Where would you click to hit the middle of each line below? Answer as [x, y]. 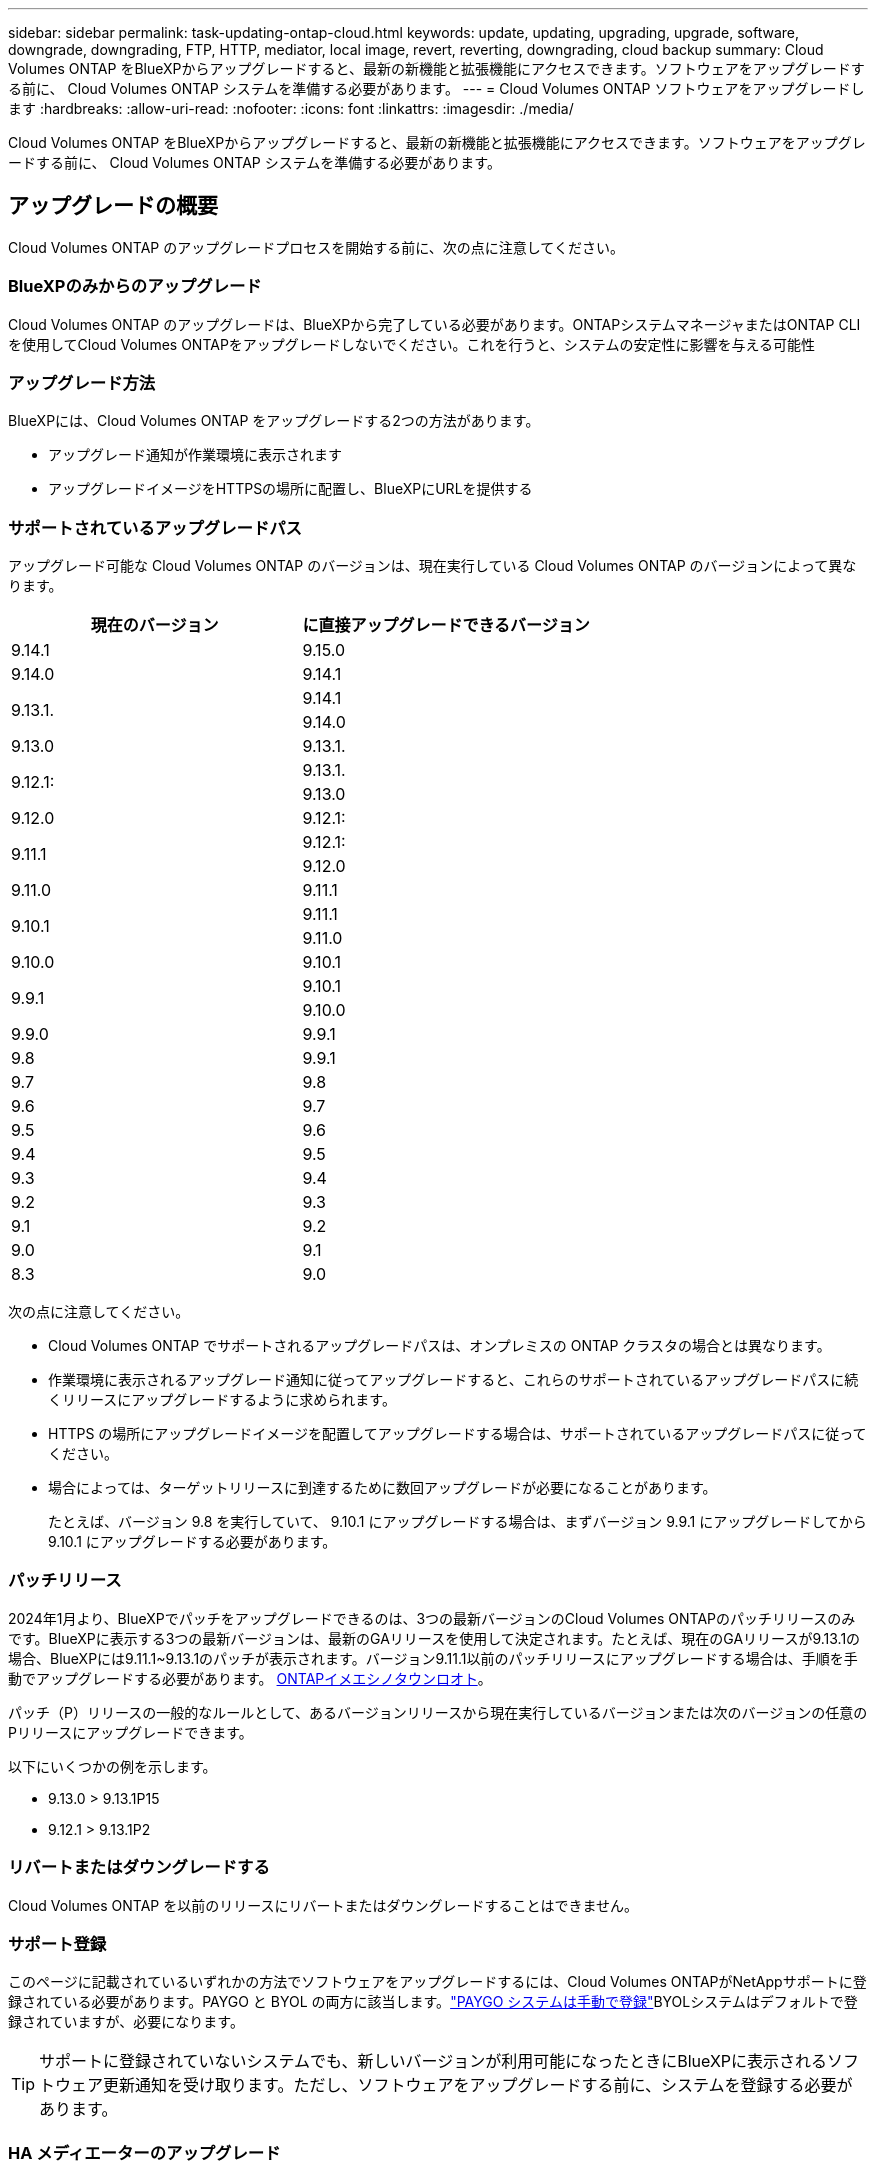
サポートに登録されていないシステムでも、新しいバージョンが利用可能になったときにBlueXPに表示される [433, 2061]
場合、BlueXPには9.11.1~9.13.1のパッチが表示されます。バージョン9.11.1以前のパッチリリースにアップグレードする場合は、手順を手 [433, 1658]
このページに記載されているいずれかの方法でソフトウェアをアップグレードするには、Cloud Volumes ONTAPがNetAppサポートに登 [437, 1982]
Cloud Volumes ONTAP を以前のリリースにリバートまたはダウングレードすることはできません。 [323, 1905]
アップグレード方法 [82, 382]
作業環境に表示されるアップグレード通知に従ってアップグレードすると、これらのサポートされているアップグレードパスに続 [453, 1380]
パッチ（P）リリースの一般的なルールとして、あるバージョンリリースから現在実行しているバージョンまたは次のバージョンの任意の [438, 1712]
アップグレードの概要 [113, 206]
